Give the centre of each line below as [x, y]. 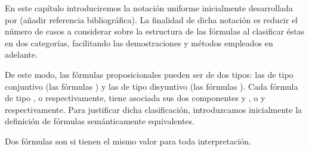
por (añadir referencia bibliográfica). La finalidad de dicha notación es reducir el [151, 19]
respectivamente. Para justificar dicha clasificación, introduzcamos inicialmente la [154, 109]
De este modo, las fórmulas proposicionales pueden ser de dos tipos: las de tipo [149, 74]
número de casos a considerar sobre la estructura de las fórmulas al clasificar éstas [155, 31]
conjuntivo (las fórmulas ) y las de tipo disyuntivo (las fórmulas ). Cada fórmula [152, 86]
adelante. [21, 54]
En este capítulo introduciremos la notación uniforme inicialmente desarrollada [149, 8]
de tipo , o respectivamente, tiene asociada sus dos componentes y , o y [135, 98]
